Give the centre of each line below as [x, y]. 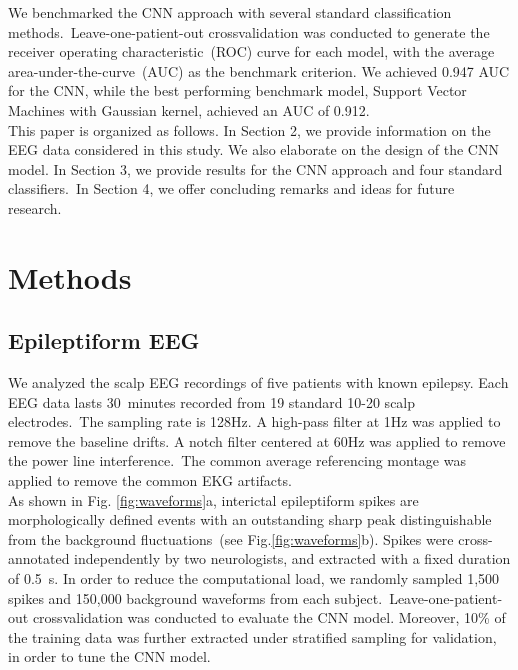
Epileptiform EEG [104, 340]
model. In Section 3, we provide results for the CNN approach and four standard [255, 168]
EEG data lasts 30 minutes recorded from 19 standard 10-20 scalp [212, 401]
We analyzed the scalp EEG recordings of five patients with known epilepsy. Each [258, 382]
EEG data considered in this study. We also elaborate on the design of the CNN [253, 149]
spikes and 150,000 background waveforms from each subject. [195, 597]
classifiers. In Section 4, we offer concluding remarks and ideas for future [231, 188]
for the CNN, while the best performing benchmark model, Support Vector [237, 90]
